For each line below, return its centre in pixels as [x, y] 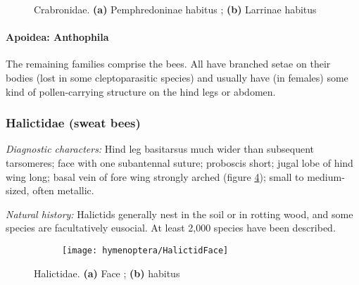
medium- [326, 176]
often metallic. [63, 190]
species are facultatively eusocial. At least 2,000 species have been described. [171, 228]
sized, [18, 190]
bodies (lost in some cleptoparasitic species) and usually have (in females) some [177, 77]
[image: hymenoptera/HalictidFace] [145, 250]
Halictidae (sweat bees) [73, 123]
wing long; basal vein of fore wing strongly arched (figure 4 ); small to [155, 176]
